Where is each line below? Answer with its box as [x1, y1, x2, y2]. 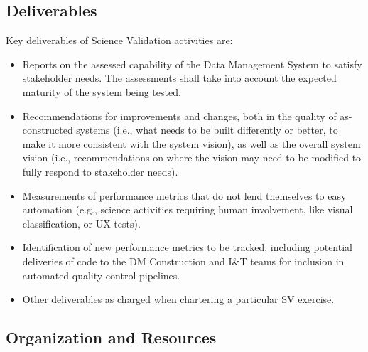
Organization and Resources [6, 326, 217, 348]
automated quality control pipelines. [22, 267, 180, 282]
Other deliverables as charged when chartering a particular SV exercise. [22, 292, 335, 306]
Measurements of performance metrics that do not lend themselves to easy [22, 188, 347, 203]
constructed [22, 122, 73, 137]
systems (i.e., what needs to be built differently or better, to [76, 122, 338, 137]
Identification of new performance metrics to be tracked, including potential [22, 240, 352, 255]
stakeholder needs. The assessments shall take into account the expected [22, 70, 337, 85]
